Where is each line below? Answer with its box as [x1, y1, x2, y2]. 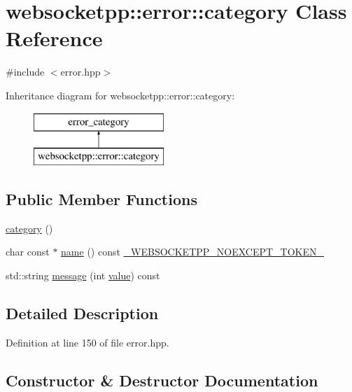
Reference [6, 24, 103, 52]
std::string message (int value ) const [6, 268, 160, 283]
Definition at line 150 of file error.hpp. [6, 335, 169, 349]
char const [6, 244, 50, 259]
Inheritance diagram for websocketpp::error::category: [6, 87, 235, 102]
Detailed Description [6, 302, 159, 324]
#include [6, 64, 45, 79]
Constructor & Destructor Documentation [6, 369, 318, 391]
